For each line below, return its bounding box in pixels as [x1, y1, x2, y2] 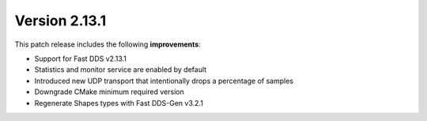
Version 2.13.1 [14, 12, 107, 29]
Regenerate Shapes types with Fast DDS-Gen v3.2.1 [34, 98, 203, 108]
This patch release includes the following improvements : [14, 40, 201, 49]
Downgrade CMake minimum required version [34, 87, 185, 96]
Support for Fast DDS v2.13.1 [34, 54, 127, 63]
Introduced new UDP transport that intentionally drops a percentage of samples [34, 76, 294, 85]
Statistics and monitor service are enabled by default [34, 65, 207, 74]
